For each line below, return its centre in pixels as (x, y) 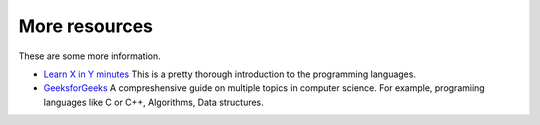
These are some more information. (90, 56)
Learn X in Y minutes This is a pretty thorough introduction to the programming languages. (230, 74)
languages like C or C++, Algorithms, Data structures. (153, 102)
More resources (86, 26)
